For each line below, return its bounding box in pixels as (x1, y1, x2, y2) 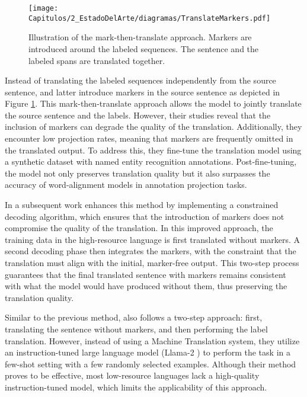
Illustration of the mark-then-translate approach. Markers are (28, 31, 252, 43)
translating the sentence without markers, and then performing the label (5, 322, 268, 335)
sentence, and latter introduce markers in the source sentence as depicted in (5, 85, 280, 98)
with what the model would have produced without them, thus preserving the (5, 280, 287, 292)
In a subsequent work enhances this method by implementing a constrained (5, 198, 279, 211)
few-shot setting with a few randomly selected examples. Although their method (5, 357, 296, 370)
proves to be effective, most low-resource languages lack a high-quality (5, 369, 260, 382)
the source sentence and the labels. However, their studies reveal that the (5, 108, 271, 121)
